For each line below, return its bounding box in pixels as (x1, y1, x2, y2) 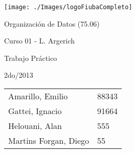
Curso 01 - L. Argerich (4, 35, 75, 46)
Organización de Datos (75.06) (4, 18, 100, 29)
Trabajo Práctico (4, 52, 57, 63)
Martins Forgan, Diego (8, 135, 89, 147)
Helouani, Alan (8, 120, 62, 132)
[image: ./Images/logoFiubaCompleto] (4, 4, 132, 11)
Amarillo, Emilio (8, 90, 68, 102)
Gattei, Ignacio (8, 105, 62, 117)
